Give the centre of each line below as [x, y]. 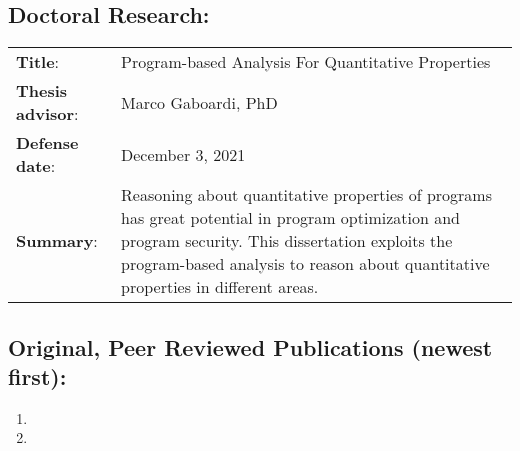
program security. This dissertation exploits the [287, 241]
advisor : [47, 114]
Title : [38, 62]
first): [37, 375]
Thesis [42, 91]
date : [36, 166]
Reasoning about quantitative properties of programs [306, 195]
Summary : [57, 241]
